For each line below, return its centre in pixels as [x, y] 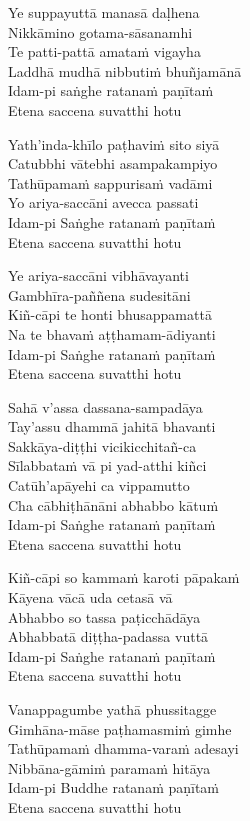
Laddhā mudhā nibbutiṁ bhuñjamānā [125, 70]
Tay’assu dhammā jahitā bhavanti [112, 426]
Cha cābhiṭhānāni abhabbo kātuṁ [113, 504]
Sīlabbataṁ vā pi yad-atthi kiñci [107, 465]
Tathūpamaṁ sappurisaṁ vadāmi [110, 182]
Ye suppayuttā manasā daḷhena [104, 12]
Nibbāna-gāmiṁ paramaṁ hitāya [109, 767]
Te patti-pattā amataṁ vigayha [104, 51]
